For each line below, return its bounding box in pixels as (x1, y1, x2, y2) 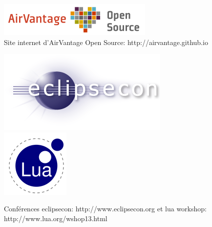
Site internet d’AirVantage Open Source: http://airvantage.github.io (4, 37, 208, 47)
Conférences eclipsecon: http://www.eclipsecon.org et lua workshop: (4, 204, 207, 214)
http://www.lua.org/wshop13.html (4, 213, 107, 223)
